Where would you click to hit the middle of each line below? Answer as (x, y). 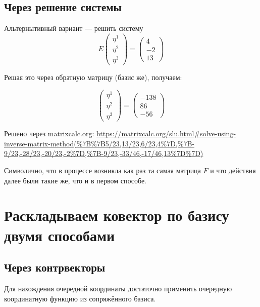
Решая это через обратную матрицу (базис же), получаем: (93, 77)
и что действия (233, 170)
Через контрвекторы (55, 267)
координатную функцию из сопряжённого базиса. (80, 298)
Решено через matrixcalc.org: (49, 133)
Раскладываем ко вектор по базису (117, 215)
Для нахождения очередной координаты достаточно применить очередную (118, 288)
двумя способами (60, 235)
